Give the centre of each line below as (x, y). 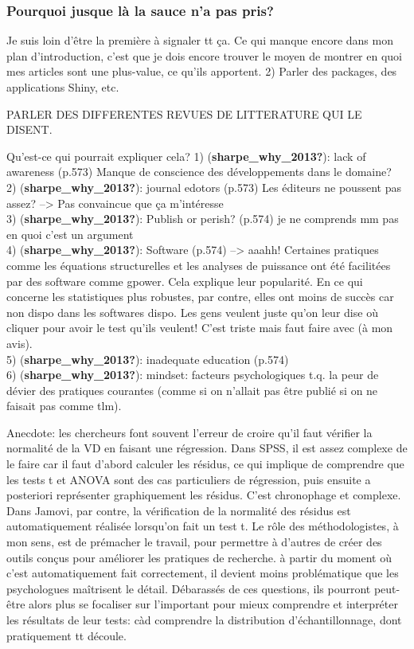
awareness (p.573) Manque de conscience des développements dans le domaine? (199, 172)
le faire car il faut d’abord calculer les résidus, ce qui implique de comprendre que (205, 464)
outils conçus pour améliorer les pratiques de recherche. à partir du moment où (199, 557)
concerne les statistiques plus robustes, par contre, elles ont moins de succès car (200, 297)
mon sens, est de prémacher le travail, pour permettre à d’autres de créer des (194, 542)
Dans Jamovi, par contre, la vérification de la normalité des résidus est (179, 510)
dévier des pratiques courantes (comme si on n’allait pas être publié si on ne (192, 390)
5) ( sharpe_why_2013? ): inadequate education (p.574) (148, 359)
